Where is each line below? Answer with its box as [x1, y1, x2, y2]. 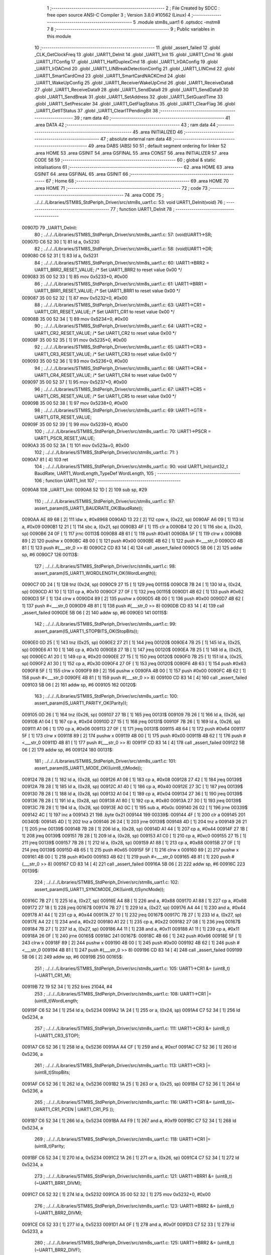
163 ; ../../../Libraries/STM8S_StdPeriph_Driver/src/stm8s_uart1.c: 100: [34, 693, 178, 699]
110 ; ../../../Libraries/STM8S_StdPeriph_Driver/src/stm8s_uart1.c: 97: [34, 498, 175, 504]
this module [47, 33, 71, 39]
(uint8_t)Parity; [34, 1143, 65, 1149]
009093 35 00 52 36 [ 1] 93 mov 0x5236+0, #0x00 [22, 358, 128, 364]
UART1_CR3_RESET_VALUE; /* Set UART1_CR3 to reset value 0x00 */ [34, 351, 177, 357]
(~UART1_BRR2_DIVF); [34, 1246, 81, 1252]
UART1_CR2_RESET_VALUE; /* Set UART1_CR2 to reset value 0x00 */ [34, 330, 177, 336]
